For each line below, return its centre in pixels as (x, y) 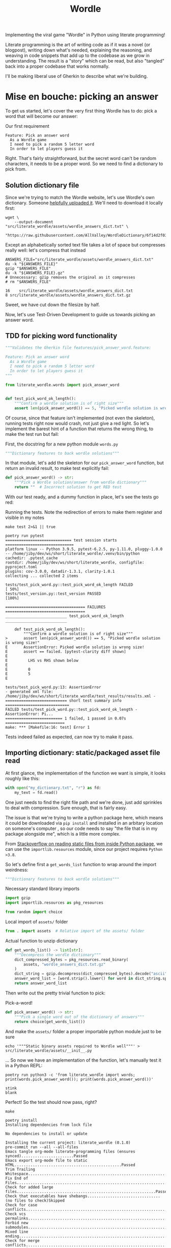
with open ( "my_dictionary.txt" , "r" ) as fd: (53, 788)
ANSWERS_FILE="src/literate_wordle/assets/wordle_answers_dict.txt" (79, 259)
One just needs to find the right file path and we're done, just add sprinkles (84, 802)
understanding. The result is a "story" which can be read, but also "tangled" (85, 61)
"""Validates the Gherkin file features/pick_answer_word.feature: (78, 348)
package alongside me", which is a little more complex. (63, 834)
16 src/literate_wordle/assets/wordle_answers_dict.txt (69, 291)
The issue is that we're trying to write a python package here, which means (84, 817)
